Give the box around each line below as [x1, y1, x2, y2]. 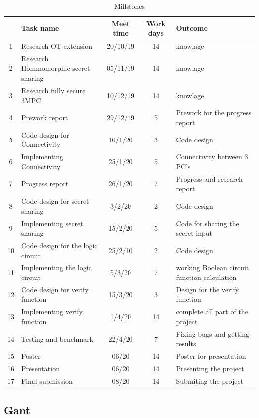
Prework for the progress [176, 107, 252, 118]
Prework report [21, 112, 68, 123]
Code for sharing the [176, 218, 239, 228]
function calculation [176, 272, 237, 282]
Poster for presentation [176, 351, 246, 361]
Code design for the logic [21, 240, 98, 250]
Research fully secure [21, 85, 86, 95]
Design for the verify [176, 284, 239, 294]
